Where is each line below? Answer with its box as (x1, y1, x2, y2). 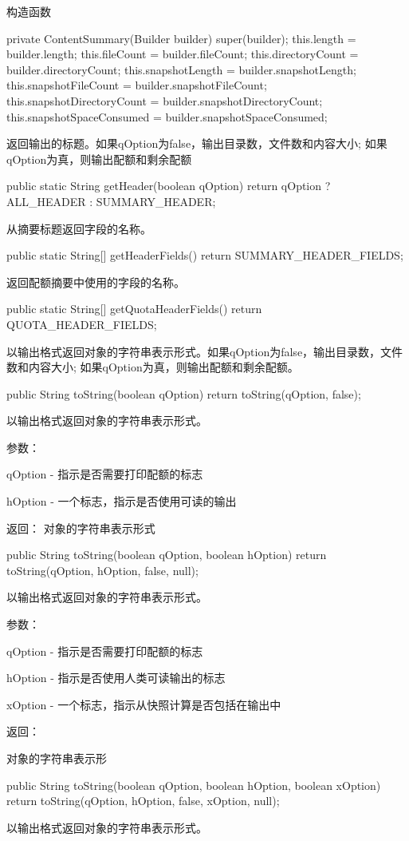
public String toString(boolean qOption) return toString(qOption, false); (6, 385, 361, 402)
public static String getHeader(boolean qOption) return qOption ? (6, 177, 331, 194)
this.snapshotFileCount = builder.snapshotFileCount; (6, 77, 267, 93)
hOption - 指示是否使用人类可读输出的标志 (6, 669, 226, 686)
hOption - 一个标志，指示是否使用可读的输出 (6, 493, 237, 510)
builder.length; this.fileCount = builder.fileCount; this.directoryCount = (6, 46, 359, 62)
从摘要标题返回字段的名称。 (6, 220, 151, 236)
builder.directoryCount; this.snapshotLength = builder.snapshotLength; (6, 61, 356, 77)
